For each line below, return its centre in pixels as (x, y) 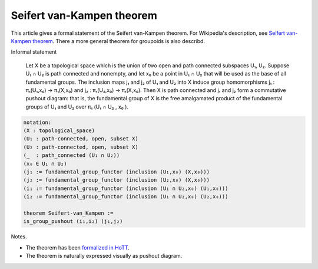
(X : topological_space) (59, 131)
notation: (37, 122)
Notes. (19, 237)
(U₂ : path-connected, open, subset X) (81, 147)
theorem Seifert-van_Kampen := (69, 213)
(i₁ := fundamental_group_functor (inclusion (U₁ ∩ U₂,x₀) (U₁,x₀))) (126, 188)
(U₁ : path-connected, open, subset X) (81, 139)
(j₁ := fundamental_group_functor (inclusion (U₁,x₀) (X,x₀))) (117, 172)
